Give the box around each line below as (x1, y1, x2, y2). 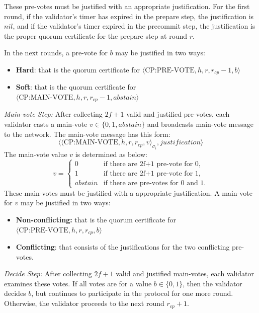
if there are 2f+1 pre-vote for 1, (103, 170, 201, 177)
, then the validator (183, 278, 242, 288)
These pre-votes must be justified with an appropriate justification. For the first (4, 1, 250, 11)
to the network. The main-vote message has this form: (4, 128, 170, 139)
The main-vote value (4, 148, 67, 159)
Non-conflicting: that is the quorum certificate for (16, 214, 176, 225)
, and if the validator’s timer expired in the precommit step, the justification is (13, 21, 255, 31)
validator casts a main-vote (4, 119, 88, 129)
